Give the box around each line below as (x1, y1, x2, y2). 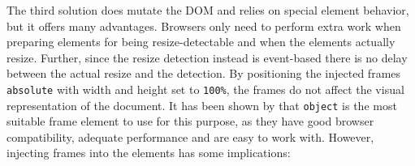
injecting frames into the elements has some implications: (6, 144, 291, 161)
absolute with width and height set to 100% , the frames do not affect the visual (6, 80, 404, 97)
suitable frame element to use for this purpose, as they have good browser (6, 113, 374, 130)
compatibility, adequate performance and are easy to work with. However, (6, 128, 374, 145)
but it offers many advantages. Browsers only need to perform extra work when (6, 17, 401, 34)
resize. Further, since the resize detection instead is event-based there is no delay (6, 49, 408, 66)
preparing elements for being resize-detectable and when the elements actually (6, 33, 396, 50)
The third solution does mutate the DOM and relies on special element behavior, (6, 2, 409, 18)
